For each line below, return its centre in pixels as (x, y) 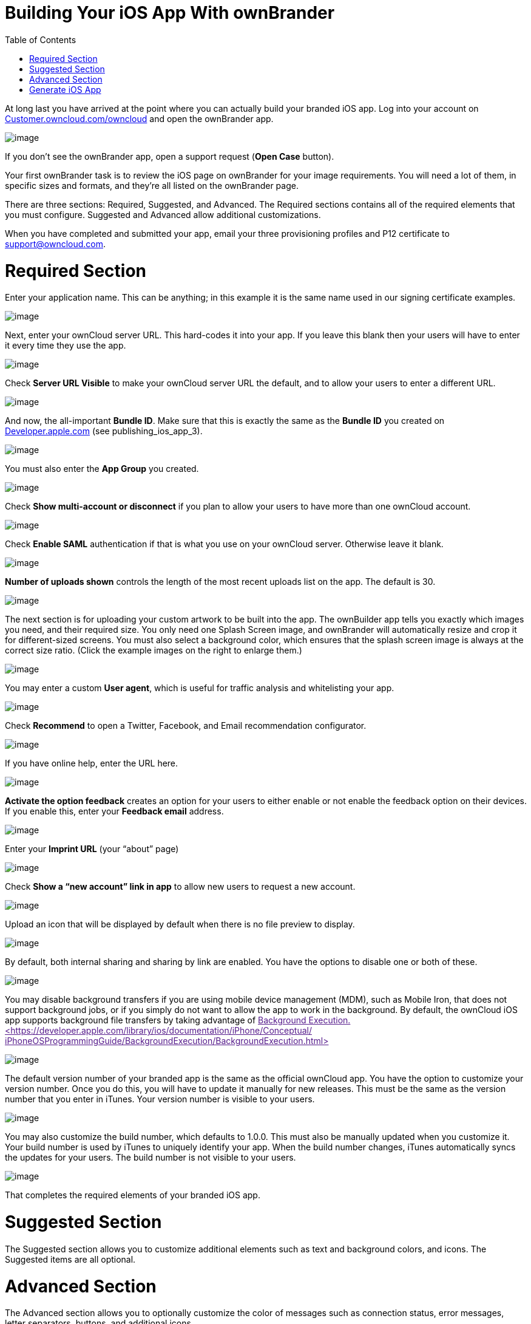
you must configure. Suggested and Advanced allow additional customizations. (163, 214)
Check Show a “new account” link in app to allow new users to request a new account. (180, 887)
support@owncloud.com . (56, 244)
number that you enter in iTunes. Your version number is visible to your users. (160, 1099)
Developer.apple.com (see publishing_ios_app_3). (104, 431)
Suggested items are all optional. (70, 1259)
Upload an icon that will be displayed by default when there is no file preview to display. (180, 924)
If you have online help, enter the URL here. (92, 763)
